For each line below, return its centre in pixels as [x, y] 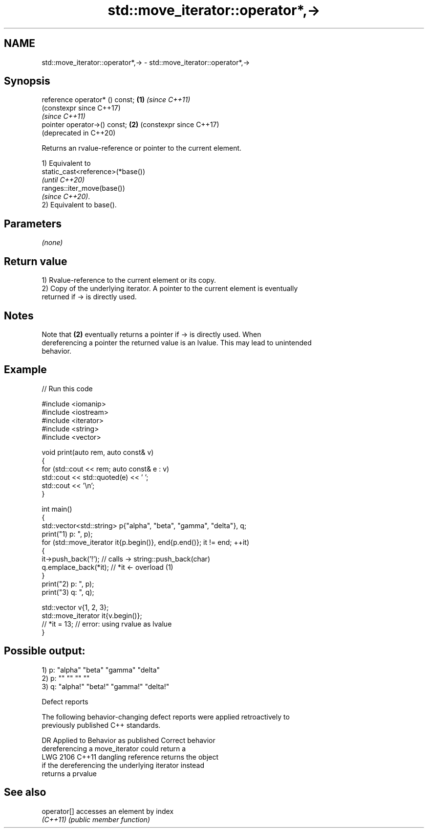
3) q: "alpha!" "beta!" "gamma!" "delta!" [106, 686]
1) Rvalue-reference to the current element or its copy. [129, 280]
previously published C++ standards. [101, 725]
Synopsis [27, 81]
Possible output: [45, 651]
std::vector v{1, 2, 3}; [75, 607]
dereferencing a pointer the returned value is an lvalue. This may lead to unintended [177, 342]
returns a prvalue [69, 773]
